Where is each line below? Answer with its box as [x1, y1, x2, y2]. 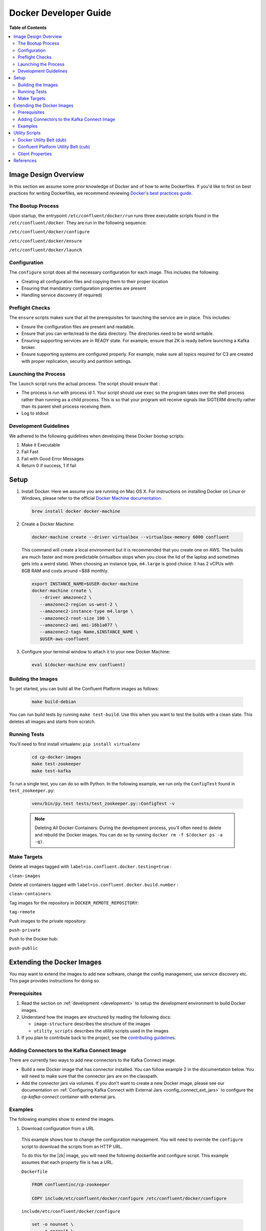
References [13, 158, 37, 163]
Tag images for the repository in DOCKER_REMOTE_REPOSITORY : [9, 900, 139, 906]
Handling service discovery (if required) [21, 292, 102, 298]
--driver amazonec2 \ [39, 595, 92, 600]
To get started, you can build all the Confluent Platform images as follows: [9, 686, 159, 692]
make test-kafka [32, 768, 71, 774]
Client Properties [18, 151, 52, 157]
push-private [9, 927, 41, 933]
